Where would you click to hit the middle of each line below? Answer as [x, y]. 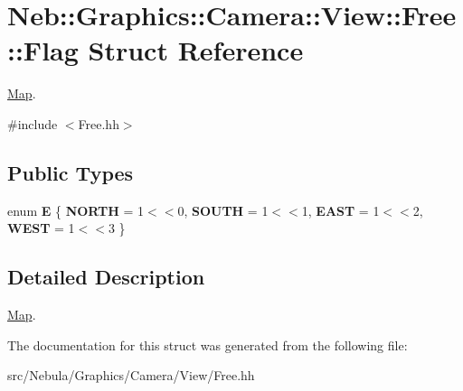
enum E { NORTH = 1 [76, 210]
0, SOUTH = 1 [223, 210]
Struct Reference [196, 50]
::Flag [43, 50]
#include [33, 123]
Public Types [71, 172]
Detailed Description [106, 277]
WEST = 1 [41, 228]
